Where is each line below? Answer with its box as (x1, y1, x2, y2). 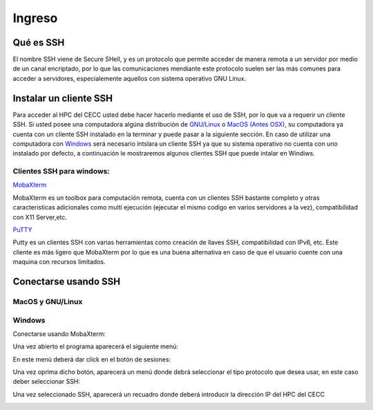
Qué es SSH (12, 37, 65, 48)
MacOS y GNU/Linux (12, 297, 83, 306)
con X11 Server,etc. (12, 213, 67, 221)
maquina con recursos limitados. (12, 258, 106, 266)
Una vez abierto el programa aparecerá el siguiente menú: (12, 342, 179, 351)
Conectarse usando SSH (12, 276, 121, 287)
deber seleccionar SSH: (12, 378, 81, 386)
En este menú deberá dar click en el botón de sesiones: (12, 355, 171, 363)
